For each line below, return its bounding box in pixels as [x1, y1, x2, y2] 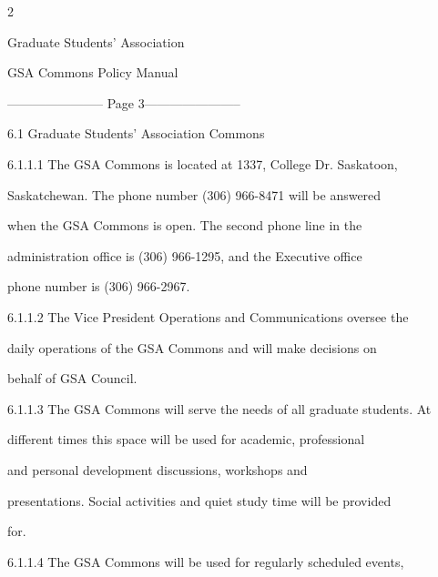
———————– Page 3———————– [7, 93, 240, 112]
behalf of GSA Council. [7, 369, 138, 388]
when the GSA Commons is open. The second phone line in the [7, 216, 362, 235]
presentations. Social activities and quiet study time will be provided [7, 491, 392, 510]
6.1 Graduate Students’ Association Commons [7, 124, 265, 143]
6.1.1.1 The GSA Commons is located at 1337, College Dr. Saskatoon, [7, 154, 398, 173]
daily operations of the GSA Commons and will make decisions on [7, 338, 377, 357]
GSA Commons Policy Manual [7, 63, 178, 82]
